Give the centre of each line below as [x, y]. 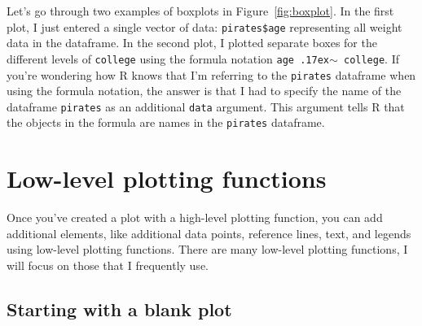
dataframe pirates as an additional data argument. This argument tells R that [206, 106]
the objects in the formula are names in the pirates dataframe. [166, 122]
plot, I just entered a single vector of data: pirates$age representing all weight [204, 26]
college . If [371, 58]
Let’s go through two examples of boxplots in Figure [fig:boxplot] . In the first [200, 11]
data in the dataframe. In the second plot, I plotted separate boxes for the [192, 43]
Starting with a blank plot [119, 309]
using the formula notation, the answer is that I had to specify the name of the [204, 91]
